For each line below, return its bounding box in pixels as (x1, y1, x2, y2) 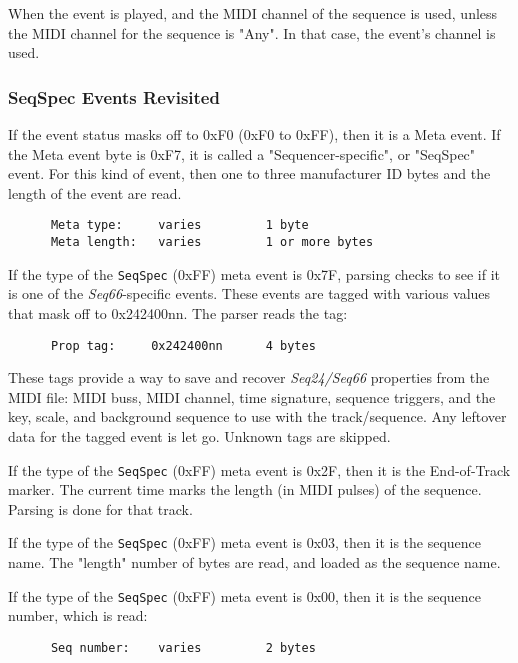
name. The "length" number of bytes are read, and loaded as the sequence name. (8, 552, 501, 573)
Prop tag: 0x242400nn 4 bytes (50, 338, 316, 353)
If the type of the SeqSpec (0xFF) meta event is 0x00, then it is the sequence (8, 585, 482, 606)
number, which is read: (8, 605, 148, 626)
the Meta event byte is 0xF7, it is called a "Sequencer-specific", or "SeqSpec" (8, 143, 476, 164)
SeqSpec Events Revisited (8, 84, 220, 109)
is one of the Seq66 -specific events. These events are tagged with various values (8, 283, 491, 304)
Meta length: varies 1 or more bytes (50, 235, 374, 250)
